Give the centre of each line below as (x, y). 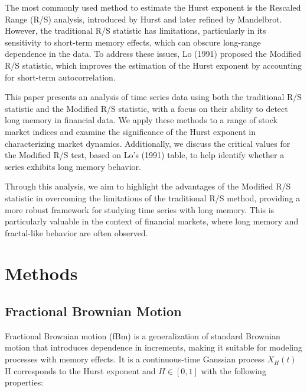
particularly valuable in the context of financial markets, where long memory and (152, 221)
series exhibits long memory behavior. (73, 166)
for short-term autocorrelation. (60, 77)
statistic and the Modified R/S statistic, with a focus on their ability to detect (146, 108)
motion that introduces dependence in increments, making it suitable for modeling (153, 347)
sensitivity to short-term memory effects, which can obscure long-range (133, 42)
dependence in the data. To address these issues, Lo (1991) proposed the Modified (153, 54)
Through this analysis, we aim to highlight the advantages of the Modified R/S (148, 186)
